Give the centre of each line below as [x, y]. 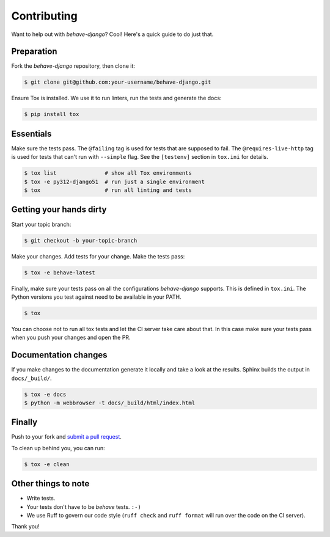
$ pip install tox [52, 114]
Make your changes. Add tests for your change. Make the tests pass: [98, 256]
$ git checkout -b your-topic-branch [81, 240]
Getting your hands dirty [59, 210]
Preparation [34, 52]
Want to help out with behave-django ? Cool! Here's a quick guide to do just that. [112, 34]
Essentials [31, 133]
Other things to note [50, 484]
